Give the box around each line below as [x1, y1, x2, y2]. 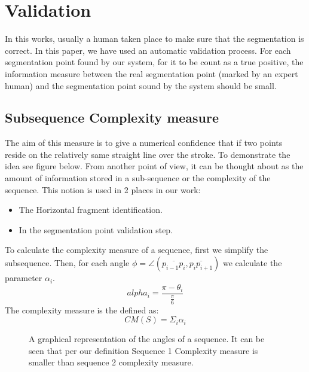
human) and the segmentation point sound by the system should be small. [5, 79, 277, 92]
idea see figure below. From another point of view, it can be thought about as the [5, 160, 304, 172]
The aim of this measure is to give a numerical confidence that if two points [5, 136, 283, 149]
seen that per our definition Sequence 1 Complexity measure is [29, 344, 258, 356]
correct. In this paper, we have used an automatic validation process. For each [5, 44, 291, 56]
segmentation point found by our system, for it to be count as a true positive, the [5, 56, 304, 68]
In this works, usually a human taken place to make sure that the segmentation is [5, 32, 304, 45]
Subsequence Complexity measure [5, 108, 219, 127]
